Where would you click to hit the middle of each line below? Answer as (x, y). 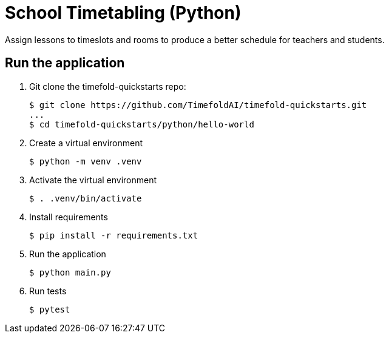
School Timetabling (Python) (123, 13)
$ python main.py (70, 272)
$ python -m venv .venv (86, 161)
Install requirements (69, 217)
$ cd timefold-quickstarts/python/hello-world (142, 124)
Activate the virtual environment (93, 180)
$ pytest (50, 309)
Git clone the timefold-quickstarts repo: (108, 86)
